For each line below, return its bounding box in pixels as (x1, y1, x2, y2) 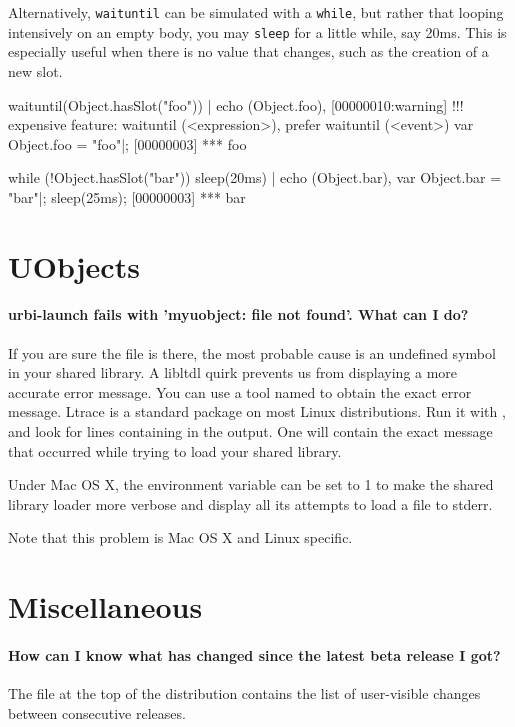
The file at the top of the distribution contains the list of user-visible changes (8, 683, 481, 704)
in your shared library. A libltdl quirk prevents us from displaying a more (8, 362, 458, 383)
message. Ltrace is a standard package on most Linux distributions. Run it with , (8, 401, 506, 422)
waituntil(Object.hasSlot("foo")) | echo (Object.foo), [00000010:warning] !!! (8, 94, 464, 115)
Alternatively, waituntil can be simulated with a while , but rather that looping (8, 2, 504, 22)
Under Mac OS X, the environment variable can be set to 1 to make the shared (8, 474, 494, 495)
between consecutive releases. (8, 702, 186, 723)
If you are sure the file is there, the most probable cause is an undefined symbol (8, 342, 496, 363)
